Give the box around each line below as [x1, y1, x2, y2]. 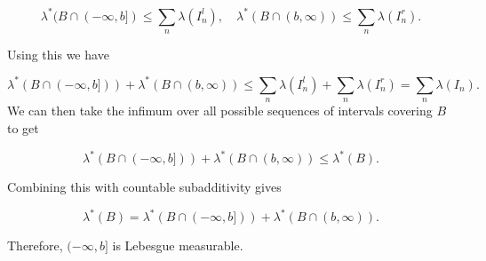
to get [7, 118, 39, 137]
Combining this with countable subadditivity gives [7, 178, 282, 196]
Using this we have [7, 44, 109, 63]
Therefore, [7, 236, 63, 255]
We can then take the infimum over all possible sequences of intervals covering [7, 101, 433, 120]
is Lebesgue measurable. [112, 236, 243, 255]
